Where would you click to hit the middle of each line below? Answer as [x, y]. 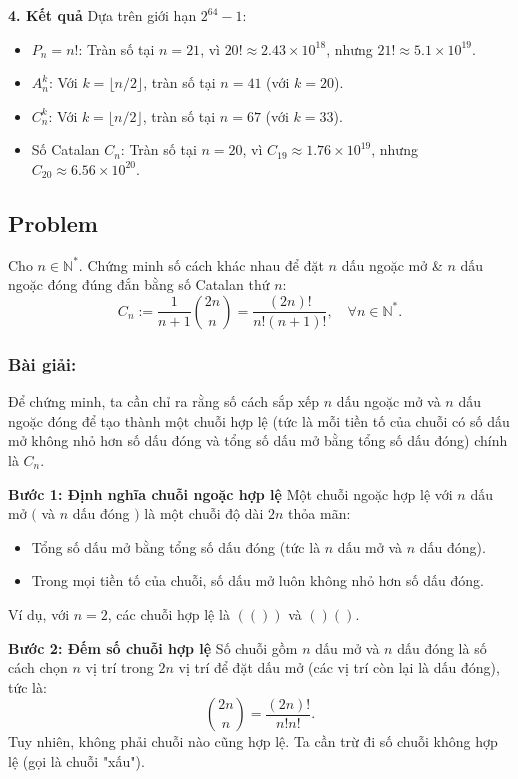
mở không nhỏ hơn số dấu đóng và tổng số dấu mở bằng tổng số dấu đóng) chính [258, 440]
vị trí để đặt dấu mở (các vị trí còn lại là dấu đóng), [339, 667]
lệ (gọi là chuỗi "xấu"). [76, 760]
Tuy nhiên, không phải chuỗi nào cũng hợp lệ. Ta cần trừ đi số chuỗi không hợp [253, 741]
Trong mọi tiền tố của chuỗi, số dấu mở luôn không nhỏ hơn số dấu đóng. [257, 580]
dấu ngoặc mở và [388, 401]
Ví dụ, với [39, 613]
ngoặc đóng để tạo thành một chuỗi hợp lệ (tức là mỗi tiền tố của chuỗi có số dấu [259, 420]
